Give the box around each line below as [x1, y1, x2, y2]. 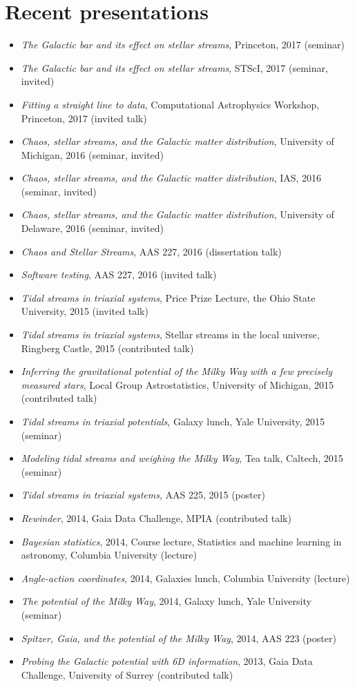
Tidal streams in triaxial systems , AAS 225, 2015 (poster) [21, 487, 265, 502]
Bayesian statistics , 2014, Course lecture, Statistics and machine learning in [21, 534, 342, 548]
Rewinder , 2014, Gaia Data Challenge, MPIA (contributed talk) [21, 510, 291, 525]
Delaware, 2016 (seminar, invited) [21, 221, 164, 235]
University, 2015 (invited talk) [21, 304, 148, 318]
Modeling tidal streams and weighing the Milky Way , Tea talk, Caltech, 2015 [21, 451, 343, 465]
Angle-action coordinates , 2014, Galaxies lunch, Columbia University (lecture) [21, 570, 350, 585]
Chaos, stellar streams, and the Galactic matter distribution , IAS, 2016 [21, 171, 322, 185]
